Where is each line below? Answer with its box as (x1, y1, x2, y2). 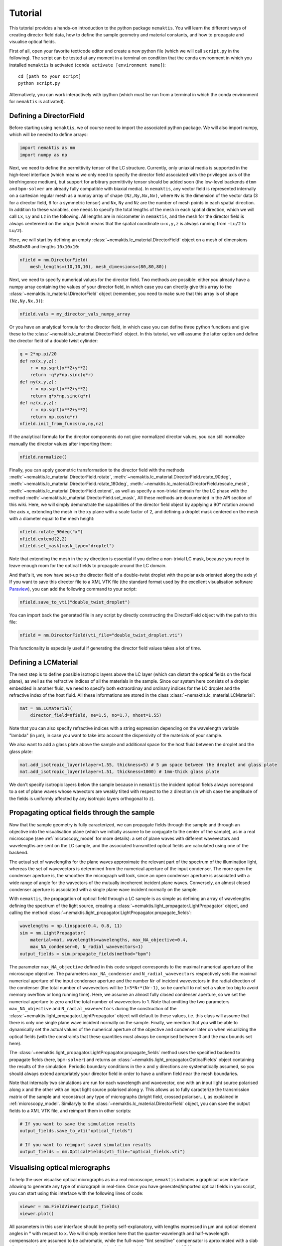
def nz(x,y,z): (19, 400, 57, 406)
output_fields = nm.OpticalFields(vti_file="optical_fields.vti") (19, 1149, 185, 1155)
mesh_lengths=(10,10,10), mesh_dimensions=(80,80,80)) (30, 264, 167, 270)
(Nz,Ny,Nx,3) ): (9, 298, 44, 304)
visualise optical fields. (9, 39, 56, 45)
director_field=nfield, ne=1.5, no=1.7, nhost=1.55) (30, 713, 162, 718)
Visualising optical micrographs (9, 1163, 111, 1172)
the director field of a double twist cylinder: (9, 338, 98, 344)
